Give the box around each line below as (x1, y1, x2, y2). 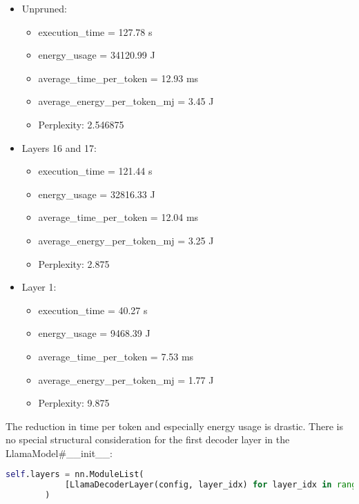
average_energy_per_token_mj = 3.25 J (38, 233, 214, 247)
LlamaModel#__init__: (6, 445, 113, 460)
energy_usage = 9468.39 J (38, 326, 151, 340)
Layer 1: (21, 280, 57, 294)
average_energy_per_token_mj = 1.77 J (38, 372, 214, 387)
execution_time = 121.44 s (38, 164, 153, 178)
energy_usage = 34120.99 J (38, 48, 155, 62)
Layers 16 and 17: (21, 140, 97, 155)
